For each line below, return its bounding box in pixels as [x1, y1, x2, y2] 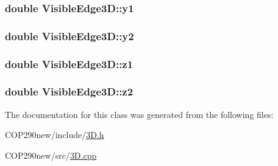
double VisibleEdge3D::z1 [5, 56, 134, 71]
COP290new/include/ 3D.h [5, 128, 104, 141]
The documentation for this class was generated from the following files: [5, 108, 274, 120]
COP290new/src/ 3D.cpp [5, 148, 97, 161]
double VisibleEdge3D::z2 [5, 84, 134, 99]
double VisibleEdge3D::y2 [5, 28, 134, 43]
